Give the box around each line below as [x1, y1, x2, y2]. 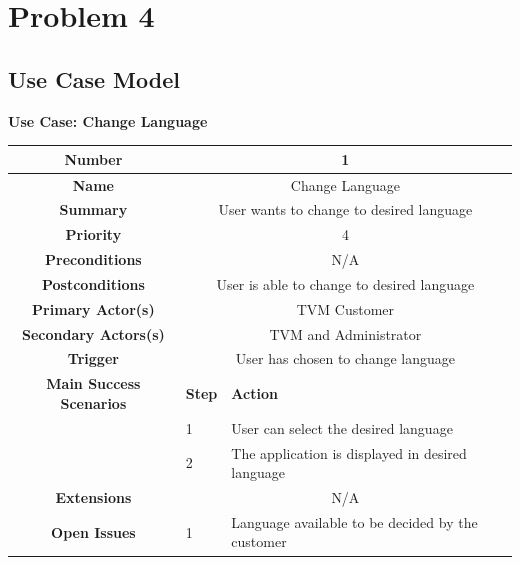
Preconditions [45, 249, 142, 270]
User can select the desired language [231, 417, 453, 438]
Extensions [55, 486, 132, 507]
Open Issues [51, 521, 136, 542]
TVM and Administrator [269, 323, 422, 344]
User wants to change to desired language [218, 199, 473, 220]
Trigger [67, 348, 119, 369]
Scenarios [60, 392, 127, 413]
